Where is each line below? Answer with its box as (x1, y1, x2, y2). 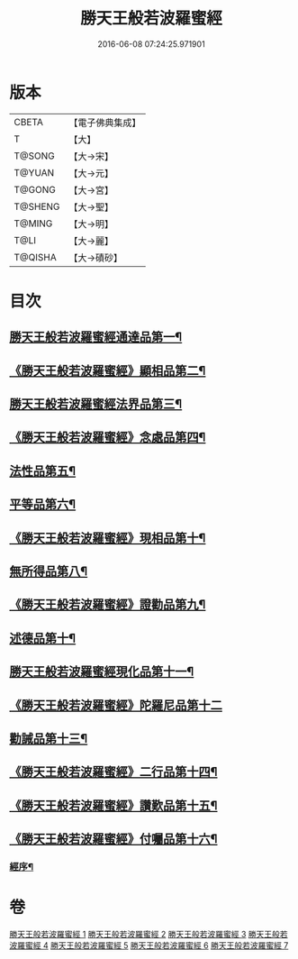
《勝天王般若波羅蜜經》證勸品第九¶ (9, 597, 206, 613)
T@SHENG (14, 200, 60, 213)
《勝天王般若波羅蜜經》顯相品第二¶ (9, 362, 206, 379)
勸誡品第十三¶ (9, 731, 88, 746)
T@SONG (14, 150, 56, 162)
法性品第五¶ (9, 463, 77, 479)
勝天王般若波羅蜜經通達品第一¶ (9, 330, 183, 345)
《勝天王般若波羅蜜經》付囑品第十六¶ (9, 831, 218, 847)
